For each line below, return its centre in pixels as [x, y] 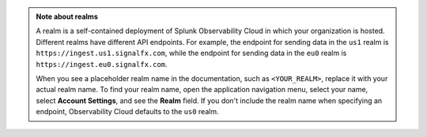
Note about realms [67, 17]
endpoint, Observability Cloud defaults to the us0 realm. [127, 112]
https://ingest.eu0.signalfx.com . [102, 64]
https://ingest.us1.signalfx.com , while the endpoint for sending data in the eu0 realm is [191, 53]
